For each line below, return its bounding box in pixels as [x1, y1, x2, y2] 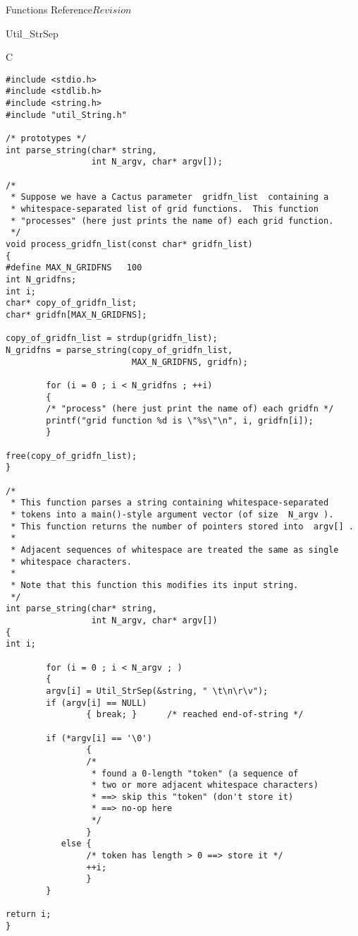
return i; [6, 909, 51, 920]
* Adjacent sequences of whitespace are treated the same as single [11, 545, 339, 556]
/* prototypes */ [6, 133, 87, 144]
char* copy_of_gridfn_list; [6, 298, 137, 308]
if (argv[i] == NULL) [46, 697, 147, 708]
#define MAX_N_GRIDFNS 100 [6, 263, 142, 273]
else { [61, 839, 92, 849]
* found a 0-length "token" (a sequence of [91, 768, 299, 779]
